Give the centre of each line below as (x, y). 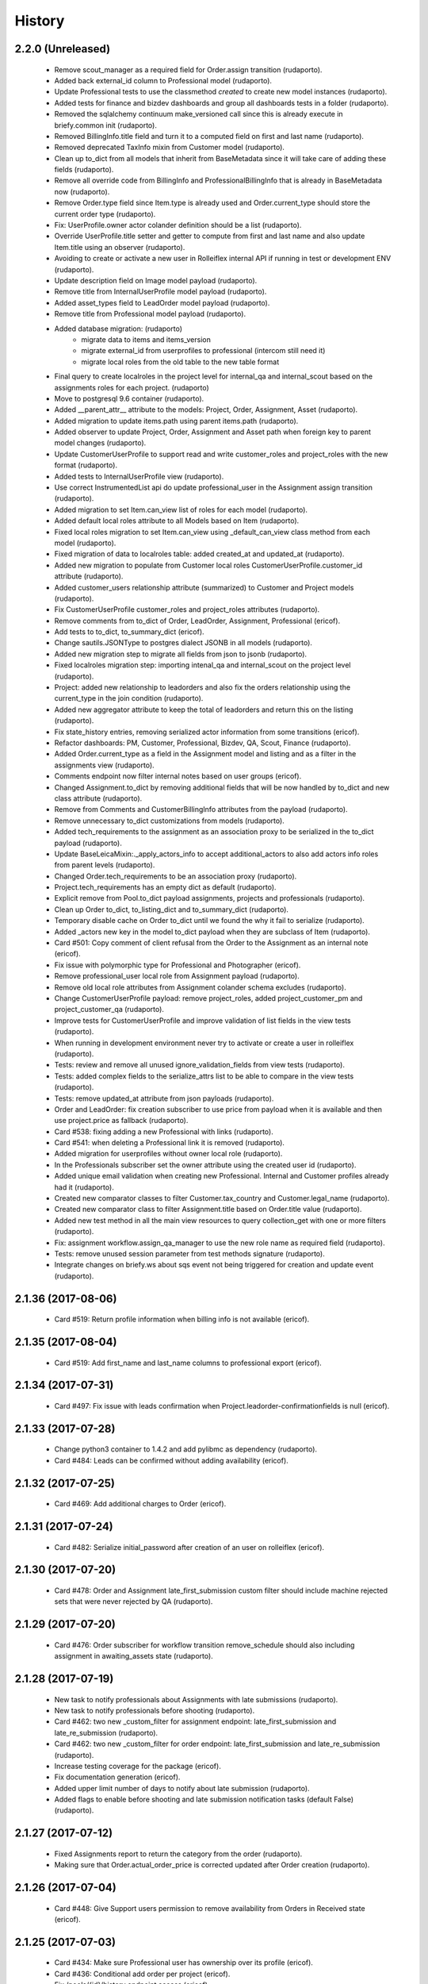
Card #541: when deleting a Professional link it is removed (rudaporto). (170, 1143)
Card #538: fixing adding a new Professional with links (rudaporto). (164, 1132)
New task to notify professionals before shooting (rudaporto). (155, 1710)
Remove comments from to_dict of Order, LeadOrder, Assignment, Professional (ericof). (197, 621)
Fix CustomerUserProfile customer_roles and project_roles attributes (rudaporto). (187, 609)
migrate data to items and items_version (146, 339)
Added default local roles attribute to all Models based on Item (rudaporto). (177, 521)
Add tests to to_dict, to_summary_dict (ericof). (130, 632)
